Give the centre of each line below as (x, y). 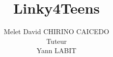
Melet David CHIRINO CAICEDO (56, 31)
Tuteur (56, 41)
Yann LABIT (56, 50)
